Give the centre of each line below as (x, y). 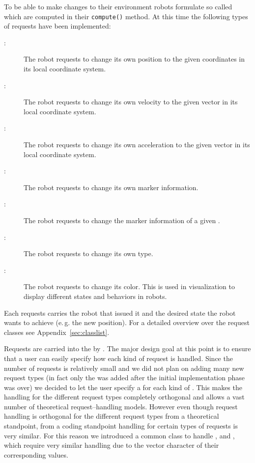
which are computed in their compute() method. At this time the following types (126, 16)
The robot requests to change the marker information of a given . (122, 220)
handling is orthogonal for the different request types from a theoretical (112, 416)
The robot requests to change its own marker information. (111, 187)
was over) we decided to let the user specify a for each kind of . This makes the (123, 387)
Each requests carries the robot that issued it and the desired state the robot (120, 313)
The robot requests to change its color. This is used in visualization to (129, 286)
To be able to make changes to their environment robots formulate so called (118, 6)
